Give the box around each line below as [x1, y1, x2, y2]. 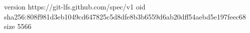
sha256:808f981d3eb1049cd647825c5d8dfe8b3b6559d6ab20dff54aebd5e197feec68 [4, 11, 246, 21]
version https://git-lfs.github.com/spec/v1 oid [4, 1, 146, 11]
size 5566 [4, 21, 32, 31]
